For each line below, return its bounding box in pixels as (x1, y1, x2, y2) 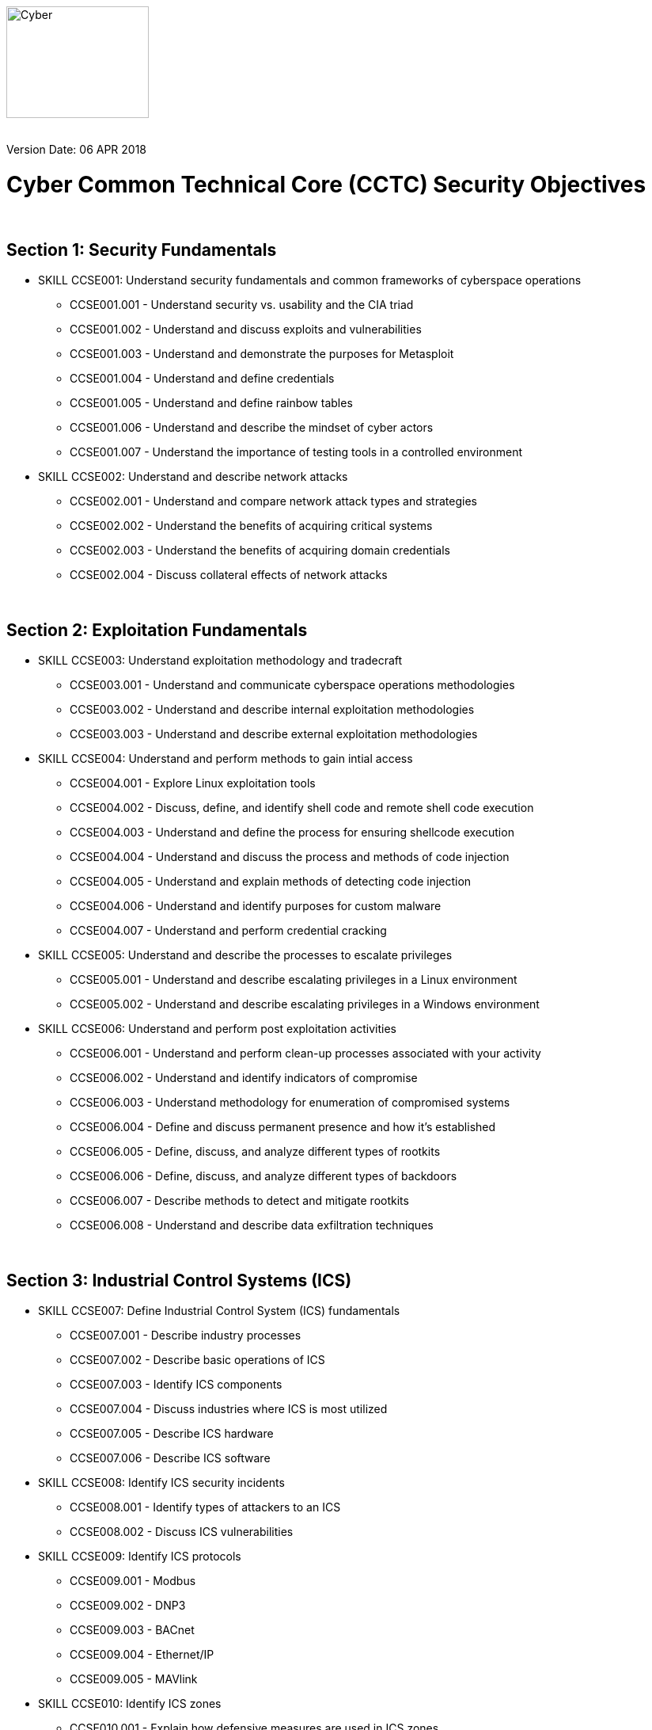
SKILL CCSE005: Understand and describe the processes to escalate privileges (38, 948, 453, 962)
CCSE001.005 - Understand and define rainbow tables (70, 396, 353, 410)
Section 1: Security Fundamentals (6, 239, 277, 260)
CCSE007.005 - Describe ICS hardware (70, 1427, 274, 1441)
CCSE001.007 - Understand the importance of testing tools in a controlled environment (70, 445, 523, 459)
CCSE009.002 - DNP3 (70, 1599, 186, 1613)
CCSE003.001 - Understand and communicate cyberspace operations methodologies (70, 678, 515, 692)
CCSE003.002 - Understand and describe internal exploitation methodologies (70, 703, 475, 717)
